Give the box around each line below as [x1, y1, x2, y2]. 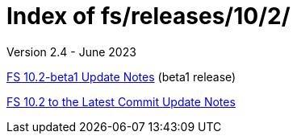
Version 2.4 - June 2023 [6, 44, 136, 59]
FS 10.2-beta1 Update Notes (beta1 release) [6, 69, 236, 84]
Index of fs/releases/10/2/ [6, 2, 291, 30]
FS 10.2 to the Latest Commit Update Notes [6, 94, 236, 109]
